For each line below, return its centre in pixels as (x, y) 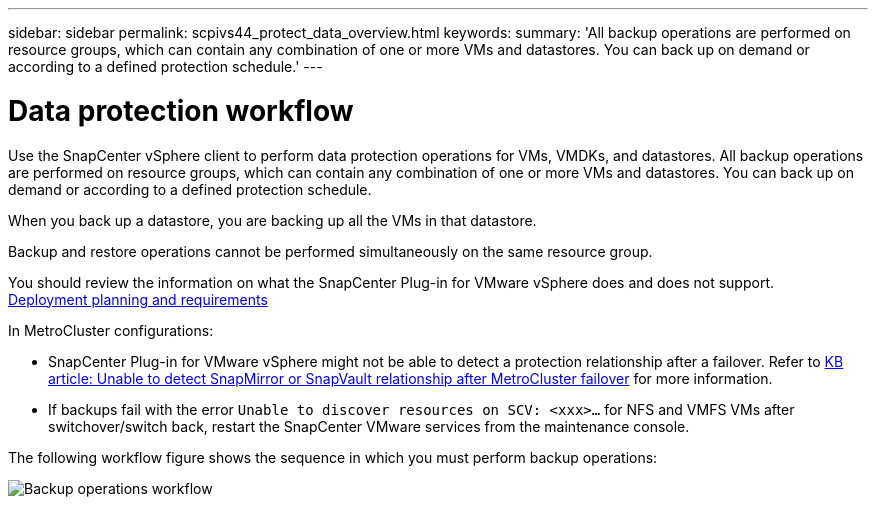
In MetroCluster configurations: (111, 330)
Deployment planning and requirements (138, 299)
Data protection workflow (181, 110)
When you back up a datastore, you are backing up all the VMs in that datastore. (272, 220)
